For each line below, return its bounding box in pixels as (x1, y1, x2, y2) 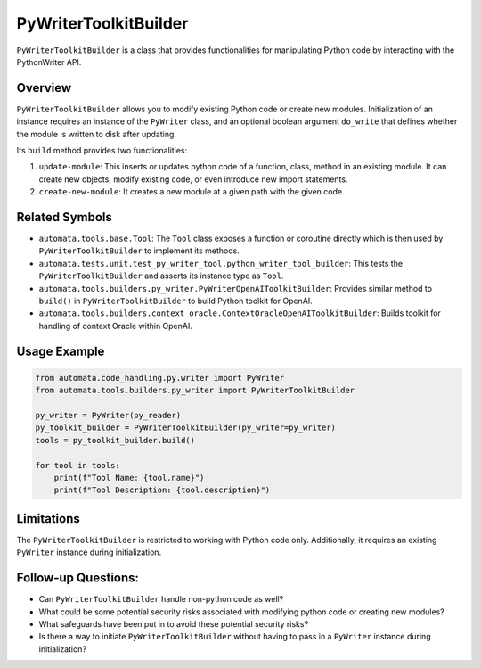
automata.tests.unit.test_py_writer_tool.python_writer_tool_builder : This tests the (38, 258, 404, 268)
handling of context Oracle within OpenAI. (38, 320, 193, 331)
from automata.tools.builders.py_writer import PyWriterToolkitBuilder (35, 385, 355, 396)
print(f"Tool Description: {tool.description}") (53, 485, 271, 495)
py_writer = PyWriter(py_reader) (35, 410, 182, 420)
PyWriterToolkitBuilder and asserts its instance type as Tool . (38, 270, 284, 281)
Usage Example (16, 343, 105, 359)
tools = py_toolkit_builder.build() (35, 435, 196, 445)
